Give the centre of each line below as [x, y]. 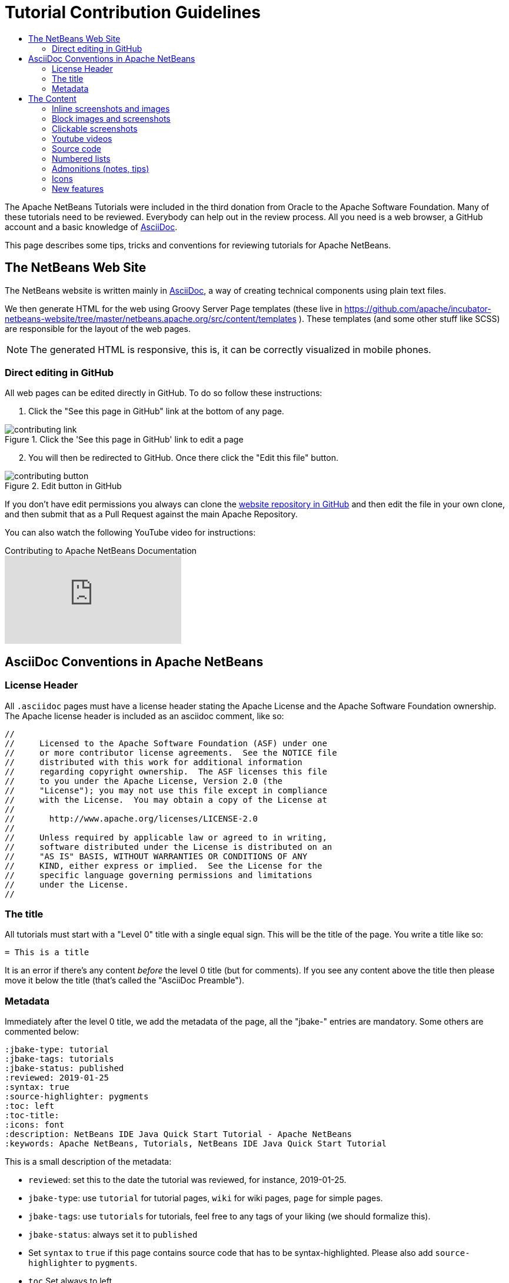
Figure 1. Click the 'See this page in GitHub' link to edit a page [124, 440]
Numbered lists [81, 158]
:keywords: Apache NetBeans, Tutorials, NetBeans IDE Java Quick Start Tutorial [196, 1144]
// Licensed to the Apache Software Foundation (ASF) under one [166, 743]
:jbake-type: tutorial [57, 1050]
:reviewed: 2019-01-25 [57, 1078]
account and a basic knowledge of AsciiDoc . [91, 227]
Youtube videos [82, 138]
